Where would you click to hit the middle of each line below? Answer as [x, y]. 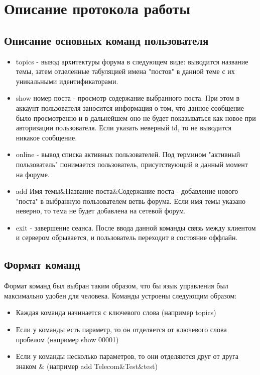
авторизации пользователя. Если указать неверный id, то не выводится [123, 128]
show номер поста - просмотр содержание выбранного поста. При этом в [128, 98]
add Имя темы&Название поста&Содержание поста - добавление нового [127, 191]
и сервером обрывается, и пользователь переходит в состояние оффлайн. [127, 237]
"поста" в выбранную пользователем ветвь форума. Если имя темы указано [131, 201]
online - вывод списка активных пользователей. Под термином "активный [128, 154]
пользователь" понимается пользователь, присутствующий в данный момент [132, 164]
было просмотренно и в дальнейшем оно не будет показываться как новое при [136, 118]
